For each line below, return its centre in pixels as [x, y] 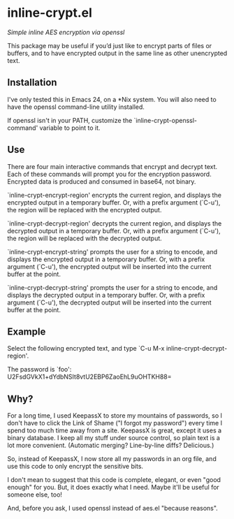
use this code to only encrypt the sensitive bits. [75, 467]
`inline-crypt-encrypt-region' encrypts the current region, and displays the [115, 195]
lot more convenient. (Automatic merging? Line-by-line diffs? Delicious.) [111, 446]
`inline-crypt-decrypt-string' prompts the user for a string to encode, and [112, 287]
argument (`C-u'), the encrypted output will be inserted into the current [109, 266]
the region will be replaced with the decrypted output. [85, 238]
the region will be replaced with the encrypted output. [85, 210]
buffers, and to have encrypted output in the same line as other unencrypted [117, 53]
